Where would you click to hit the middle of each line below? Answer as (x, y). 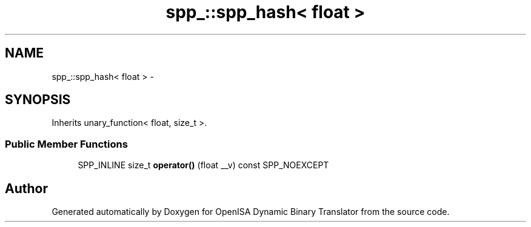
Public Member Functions (66, 144)
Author (26, 188)
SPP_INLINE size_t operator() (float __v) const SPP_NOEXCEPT (203, 165)
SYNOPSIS (38, 100)
